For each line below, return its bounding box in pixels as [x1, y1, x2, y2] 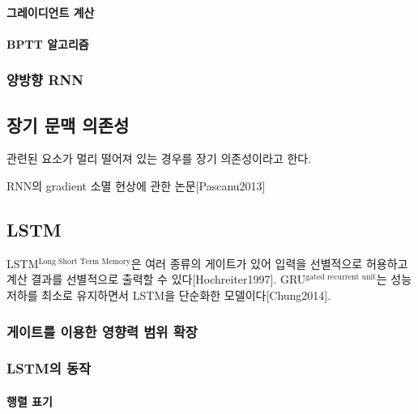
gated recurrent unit [305, 273, 376, 282]
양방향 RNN [6, 70, 83, 90]
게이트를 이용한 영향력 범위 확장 [6, 321, 198, 341]
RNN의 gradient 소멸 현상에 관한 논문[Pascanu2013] [6, 177, 266, 194]
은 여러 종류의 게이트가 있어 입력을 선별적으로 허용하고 [130, 254, 408, 271]
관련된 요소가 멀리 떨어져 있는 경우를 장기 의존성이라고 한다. [6, 150, 312, 167]
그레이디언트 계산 [6, 3, 95, 20]
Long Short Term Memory [38, 257, 130, 266]
